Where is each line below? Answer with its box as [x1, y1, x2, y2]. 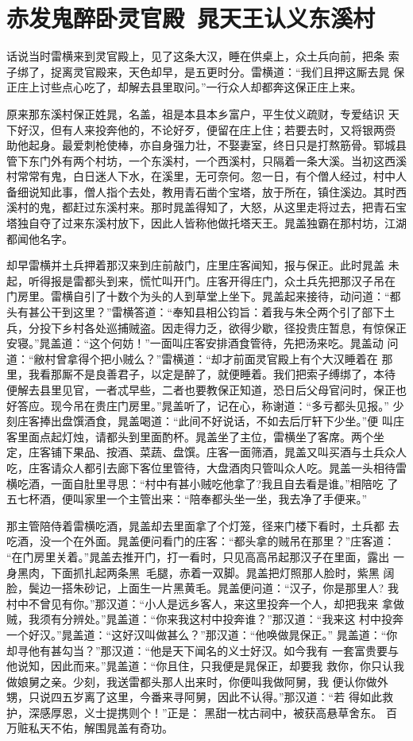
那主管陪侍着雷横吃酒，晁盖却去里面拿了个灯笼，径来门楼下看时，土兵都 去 [6, 517, 399, 533]
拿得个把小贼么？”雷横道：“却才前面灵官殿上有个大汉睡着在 [67, 350, 378, 367]
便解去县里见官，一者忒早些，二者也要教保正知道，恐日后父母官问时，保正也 [6, 382, 407, 398]
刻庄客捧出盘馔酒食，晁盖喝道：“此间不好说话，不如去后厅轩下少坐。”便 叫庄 [6, 413, 404, 429]
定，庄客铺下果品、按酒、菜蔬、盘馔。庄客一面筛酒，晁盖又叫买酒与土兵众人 [6, 444, 407, 460]
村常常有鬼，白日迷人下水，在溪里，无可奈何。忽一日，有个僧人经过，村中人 [6, 168, 407, 184]
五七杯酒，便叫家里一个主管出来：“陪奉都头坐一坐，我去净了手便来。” [6, 491, 368, 507]
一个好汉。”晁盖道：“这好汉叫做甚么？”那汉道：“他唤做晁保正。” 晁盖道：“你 [6, 626, 398, 642]
